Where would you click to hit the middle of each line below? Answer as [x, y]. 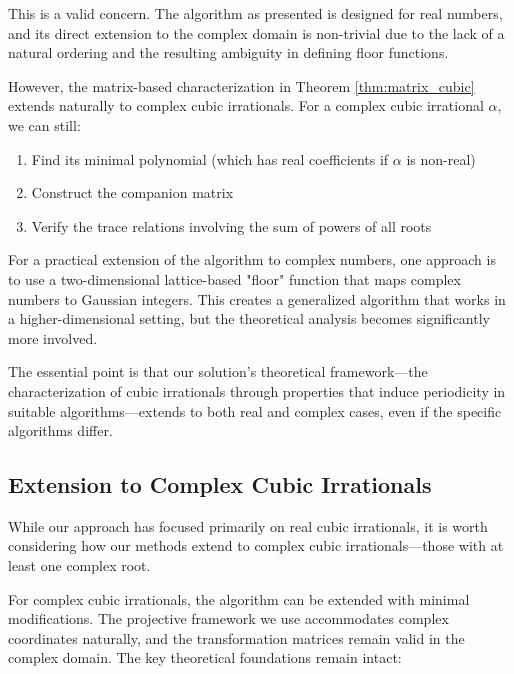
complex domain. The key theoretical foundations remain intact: [205, 657]
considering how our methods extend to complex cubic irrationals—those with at [256, 545]
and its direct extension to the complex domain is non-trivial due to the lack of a [256, 32]
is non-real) [441, 158]
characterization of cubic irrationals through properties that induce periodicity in [257, 390]
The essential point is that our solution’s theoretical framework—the [218, 371]
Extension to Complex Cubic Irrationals [220, 484]
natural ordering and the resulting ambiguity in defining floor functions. [228, 52]
